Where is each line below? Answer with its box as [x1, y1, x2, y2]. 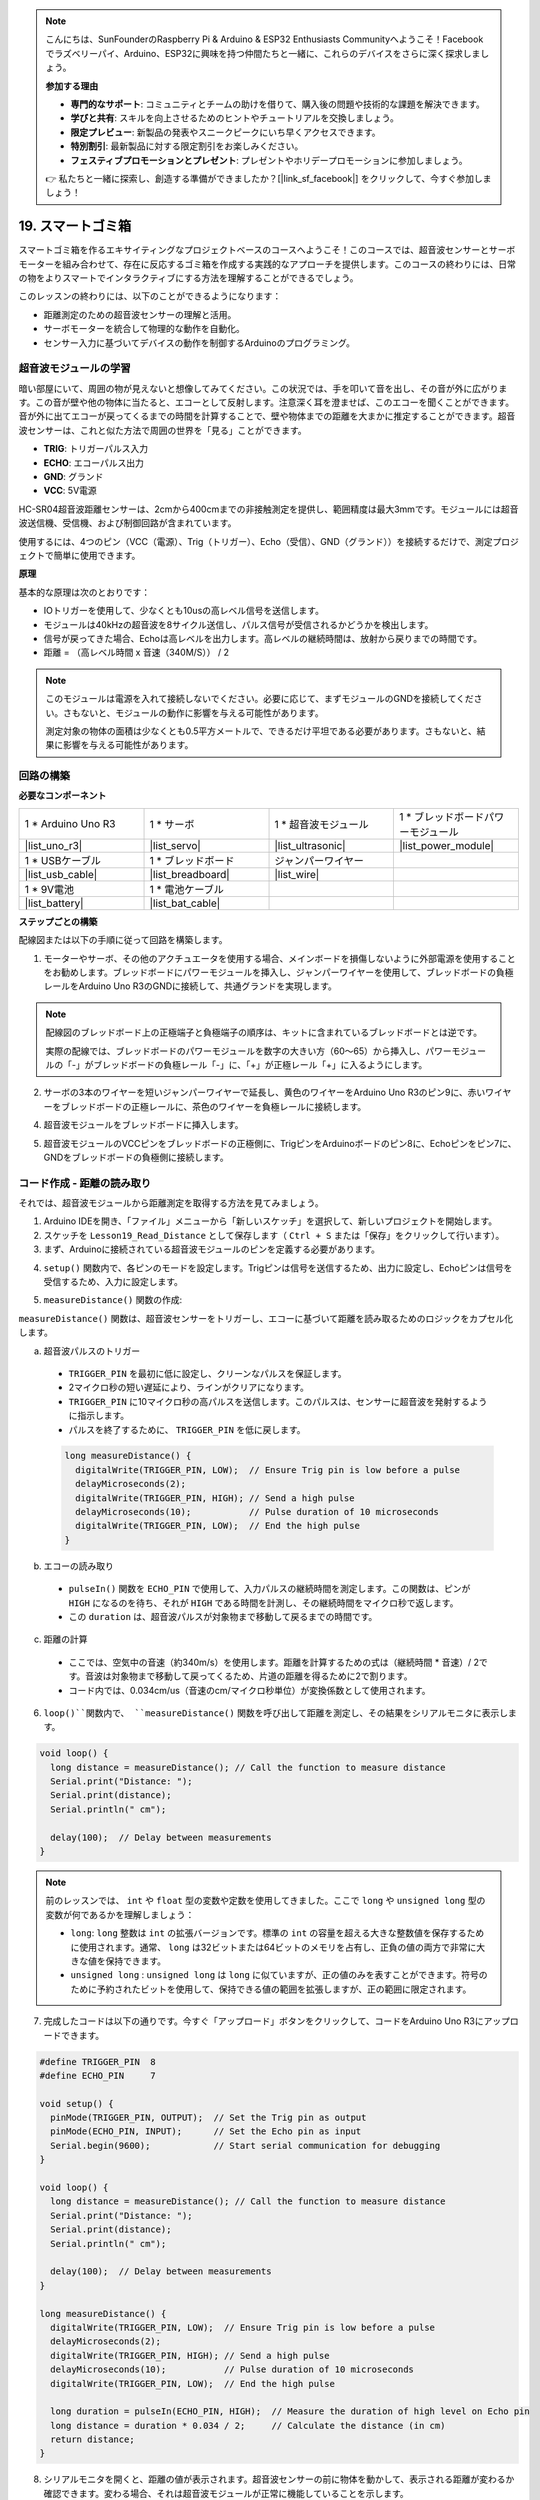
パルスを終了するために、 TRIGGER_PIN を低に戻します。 [68, 1423, 306, 1435]
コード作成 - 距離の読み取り [18, 1176, 152, 1190]
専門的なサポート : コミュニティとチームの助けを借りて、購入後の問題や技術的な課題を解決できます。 [70, 98, 485, 110]
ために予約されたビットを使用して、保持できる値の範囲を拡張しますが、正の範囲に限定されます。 [70, 1983, 472, 1995]
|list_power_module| [398, 838, 495, 852]
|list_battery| [24, 896, 84, 910]
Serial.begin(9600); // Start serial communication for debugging [50, 2140, 441, 2151]
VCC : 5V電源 [43, 485, 97, 497]
